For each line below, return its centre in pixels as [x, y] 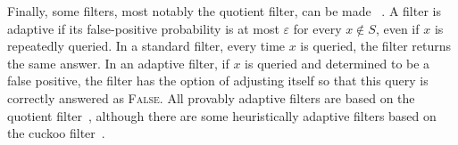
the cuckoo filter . [56, 133]
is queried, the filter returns [376, 46]
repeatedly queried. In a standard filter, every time [146, 46]
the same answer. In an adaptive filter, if [118, 63]
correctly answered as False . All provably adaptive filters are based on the [211, 97]
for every [317, 28]
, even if [397, 28]
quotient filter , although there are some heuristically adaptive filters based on [222, 115]
